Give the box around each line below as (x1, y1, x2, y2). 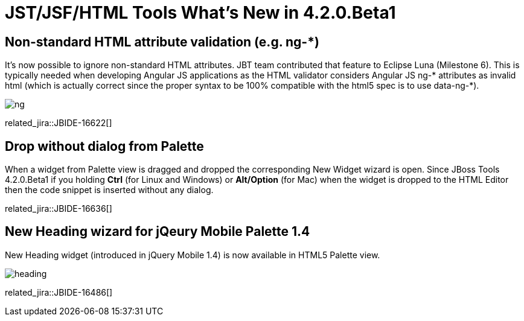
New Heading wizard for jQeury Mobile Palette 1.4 (5, 224, 310, 240)
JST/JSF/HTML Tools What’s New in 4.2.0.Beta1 (5, 2, 396, 23)
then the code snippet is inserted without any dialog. (5, 185, 214, 195)
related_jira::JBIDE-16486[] (5, 287, 113, 297)
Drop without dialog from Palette (5, 138, 204, 154)
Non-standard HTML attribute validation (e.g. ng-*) (5, 34, 319, 49)
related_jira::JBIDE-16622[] (5, 118, 112, 129)
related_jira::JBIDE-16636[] (5, 203, 112, 214)
